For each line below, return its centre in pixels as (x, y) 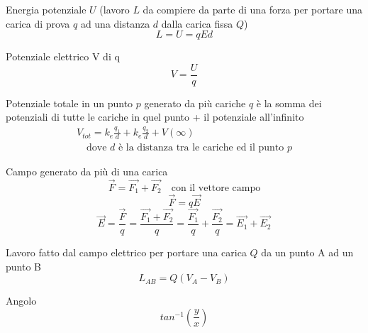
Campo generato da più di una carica (87, 171)
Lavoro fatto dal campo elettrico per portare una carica (126, 252)
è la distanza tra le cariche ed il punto (201, 148)
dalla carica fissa (197, 23)
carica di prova (38, 23)
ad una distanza (115, 23)
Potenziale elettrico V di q (63, 56)
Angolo (21, 301)
